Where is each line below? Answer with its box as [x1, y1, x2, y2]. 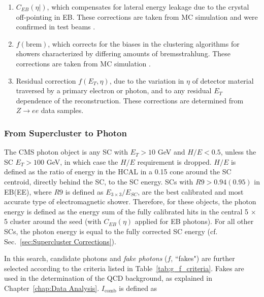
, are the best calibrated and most [138, 186, 244, 197]
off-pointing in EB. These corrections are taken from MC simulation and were [16, 11, 258, 22]
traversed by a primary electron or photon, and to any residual [16, 85, 212, 96]
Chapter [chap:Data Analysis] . [4, 282, 100, 293]
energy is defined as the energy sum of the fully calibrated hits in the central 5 [4, 206, 249, 216]
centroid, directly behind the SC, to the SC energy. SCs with [4, 176, 193, 187]
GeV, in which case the [46, 156, 118, 167]
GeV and [157, 146, 185, 157]
